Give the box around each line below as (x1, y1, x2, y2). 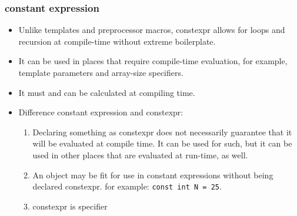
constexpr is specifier (32, 200, 108, 212)
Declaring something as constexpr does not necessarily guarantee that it (32, 125, 292, 138)
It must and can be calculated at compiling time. (18, 86, 195, 98)
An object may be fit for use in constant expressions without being (32, 168, 273, 181)
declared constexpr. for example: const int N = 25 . (32, 180, 222, 192)
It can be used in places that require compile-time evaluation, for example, (18, 55, 288, 67)
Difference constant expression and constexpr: (18, 106, 183, 118)
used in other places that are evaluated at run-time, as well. (32, 148, 248, 161)
